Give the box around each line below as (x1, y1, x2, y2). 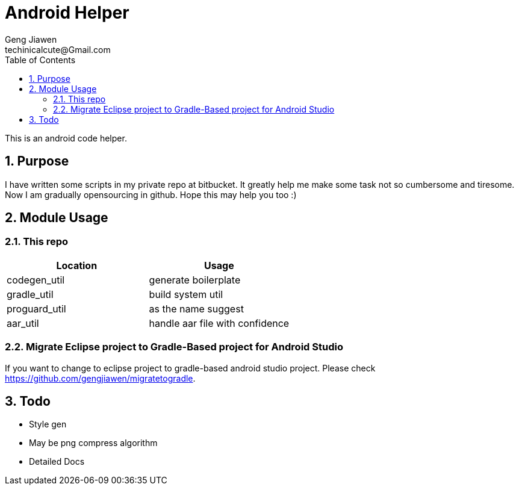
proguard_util (7, 302, 66, 315)
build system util (149, 288, 223, 300)
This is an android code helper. (5, 132, 127, 143)
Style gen (29, 419, 67, 430)
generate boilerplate (149, 273, 241, 286)
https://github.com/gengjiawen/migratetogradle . (5, 373, 196, 383)
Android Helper (5, 2, 129, 23)
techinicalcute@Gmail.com (5, 44, 111, 55)
